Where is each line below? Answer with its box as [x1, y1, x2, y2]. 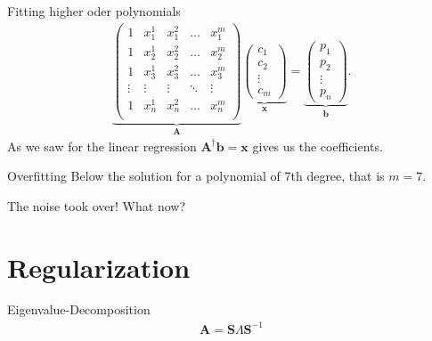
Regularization [7, 248, 191, 285]
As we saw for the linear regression [7, 136, 197, 155]
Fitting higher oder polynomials [7, 2, 181, 20]
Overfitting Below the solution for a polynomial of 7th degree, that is [7, 166, 385, 185]
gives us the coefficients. [252, 136, 383, 155]
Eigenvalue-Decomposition [7, 300, 151, 319]
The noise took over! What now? [7, 196, 185, 215]
